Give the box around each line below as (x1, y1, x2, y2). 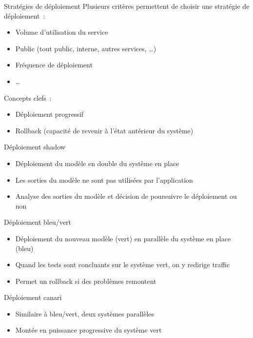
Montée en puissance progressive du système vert (15, 325, 162, 335)
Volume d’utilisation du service (15, 27, 108, 37)
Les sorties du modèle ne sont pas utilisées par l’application (15, 174, 193, 185)
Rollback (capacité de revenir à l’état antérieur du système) (15, 125, 194, 135)
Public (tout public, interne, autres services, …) (15, 43, 156, 53)
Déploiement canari (4, 292, 62, 302)
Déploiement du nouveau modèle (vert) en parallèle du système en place (15, 233, 231, 243)
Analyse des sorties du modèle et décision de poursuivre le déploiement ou (15, 191, 237, 201)
